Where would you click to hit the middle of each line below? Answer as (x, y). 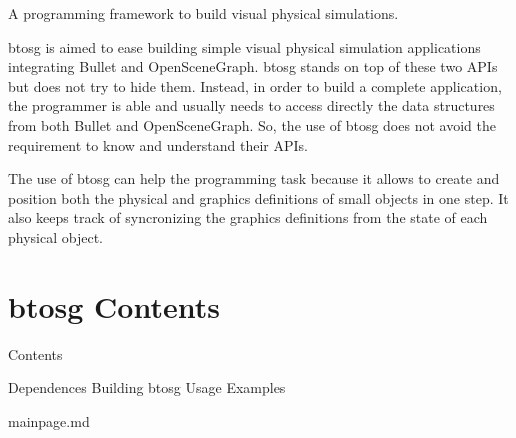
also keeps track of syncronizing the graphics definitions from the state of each (248, 217)
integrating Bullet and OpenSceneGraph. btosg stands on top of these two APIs (253, 66)
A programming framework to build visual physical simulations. (203, 13)
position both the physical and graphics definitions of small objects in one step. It (258, 197)
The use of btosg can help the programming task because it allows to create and (254, 178)
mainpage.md (49, 420)
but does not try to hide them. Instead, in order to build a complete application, (255, 85)
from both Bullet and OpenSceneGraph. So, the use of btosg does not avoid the (252, 124)
